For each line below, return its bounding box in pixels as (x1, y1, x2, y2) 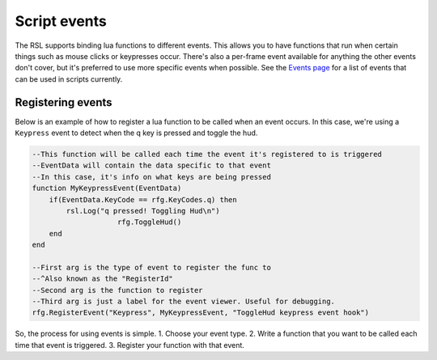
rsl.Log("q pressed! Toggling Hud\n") (66, 206, 220, 215)
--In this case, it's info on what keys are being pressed (32, 172, 271, 181)
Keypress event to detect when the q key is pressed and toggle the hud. (15, 128, 258, 138)
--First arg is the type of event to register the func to (32, 263, 271, 272)
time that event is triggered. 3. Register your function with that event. (15, 340, 244, 349)
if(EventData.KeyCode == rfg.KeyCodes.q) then (49, 195, 238, 204)
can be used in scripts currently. (15, 74, 123, 84)
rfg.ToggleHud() (117, 218, 182, 227)
